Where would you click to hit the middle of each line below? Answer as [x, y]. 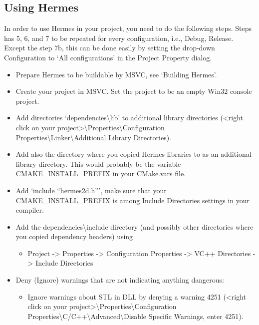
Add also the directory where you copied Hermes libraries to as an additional [133, 154]
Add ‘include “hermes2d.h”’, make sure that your [91, 190]
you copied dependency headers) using [74, 236]
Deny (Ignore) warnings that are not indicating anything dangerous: [120, 280]
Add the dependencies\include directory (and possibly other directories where [134, 226]
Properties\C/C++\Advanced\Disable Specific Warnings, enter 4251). [135, 316]
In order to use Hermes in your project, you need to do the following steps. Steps [128, 28]
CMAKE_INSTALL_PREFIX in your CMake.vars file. [101, 173]
